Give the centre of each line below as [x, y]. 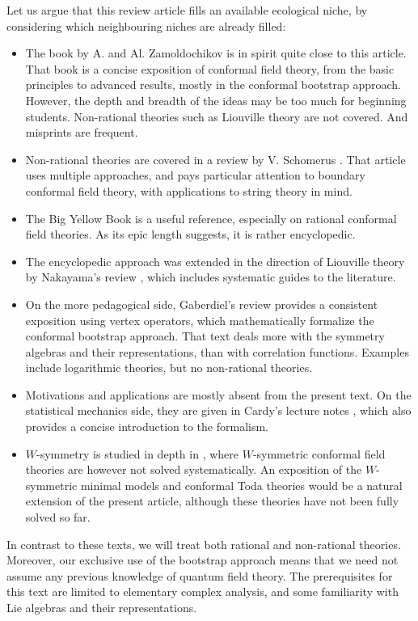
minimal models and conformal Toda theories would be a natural [241, 485]
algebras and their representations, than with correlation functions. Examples [217, 351]
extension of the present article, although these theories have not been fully [212, 501]
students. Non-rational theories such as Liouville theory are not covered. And [217, 116]
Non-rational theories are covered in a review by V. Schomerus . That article [215, 159]
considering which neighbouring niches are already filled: [146, 25]
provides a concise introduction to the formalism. [147, 427]
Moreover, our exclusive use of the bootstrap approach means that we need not [203, 560]
